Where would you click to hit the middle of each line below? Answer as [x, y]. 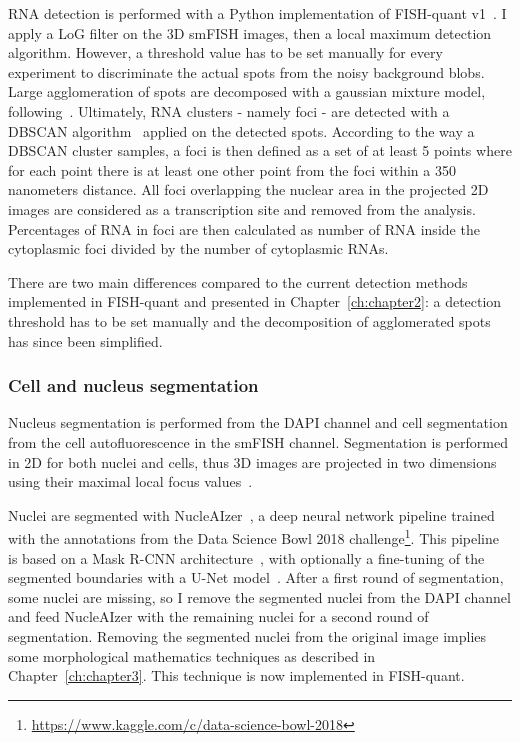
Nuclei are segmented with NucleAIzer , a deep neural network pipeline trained [251, 514]
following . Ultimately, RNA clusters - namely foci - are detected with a [229, 110]
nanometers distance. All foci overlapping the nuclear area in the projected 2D [248, 189]
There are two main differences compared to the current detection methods [238, 281]
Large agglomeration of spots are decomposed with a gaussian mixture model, [247, 91]
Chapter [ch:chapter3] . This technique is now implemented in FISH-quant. [236, 675]
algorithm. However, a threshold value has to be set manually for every [225, 52]
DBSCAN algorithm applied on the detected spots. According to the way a [241, 130]
